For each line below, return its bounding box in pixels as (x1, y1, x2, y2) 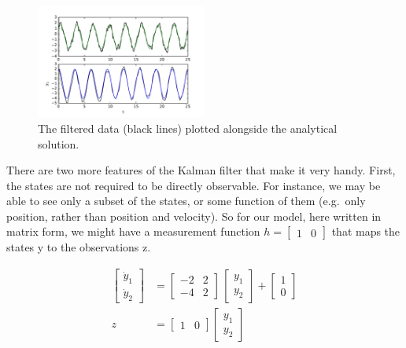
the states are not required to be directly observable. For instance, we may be (6, 177, 381, 193)
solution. (38, 135, 79, 152)
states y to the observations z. (6, 239, 151, 255)
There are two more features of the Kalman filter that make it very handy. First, (6, 162, 396, 178)
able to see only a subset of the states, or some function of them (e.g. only (6, 192, 366, 209)
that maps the (331, 223, 400, 240)
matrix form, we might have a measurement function (6, 223, 260, 240)
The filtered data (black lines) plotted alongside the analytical (38, 119, 338, 136)
